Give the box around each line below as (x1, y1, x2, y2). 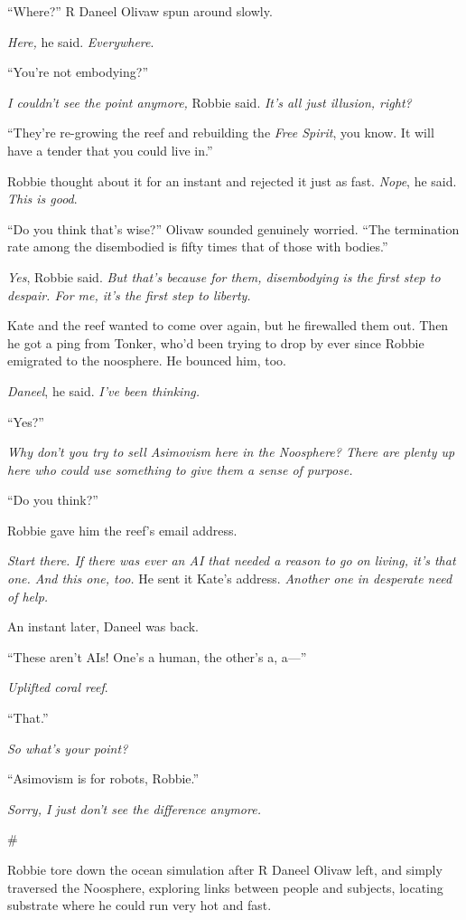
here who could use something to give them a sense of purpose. (7, 460, 353, 479)
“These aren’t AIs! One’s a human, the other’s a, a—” (7, 647, 307, 666)
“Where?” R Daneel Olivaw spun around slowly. (7, 2, 273, 20)
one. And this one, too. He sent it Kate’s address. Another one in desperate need (7, 569, 452, 588)
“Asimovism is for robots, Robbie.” (7, 769, 200, 788)
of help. (7, 586, 49, 605)
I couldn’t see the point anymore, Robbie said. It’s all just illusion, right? (7, 92, 412, 111)
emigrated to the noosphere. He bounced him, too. (7, 351, 286, 370)
